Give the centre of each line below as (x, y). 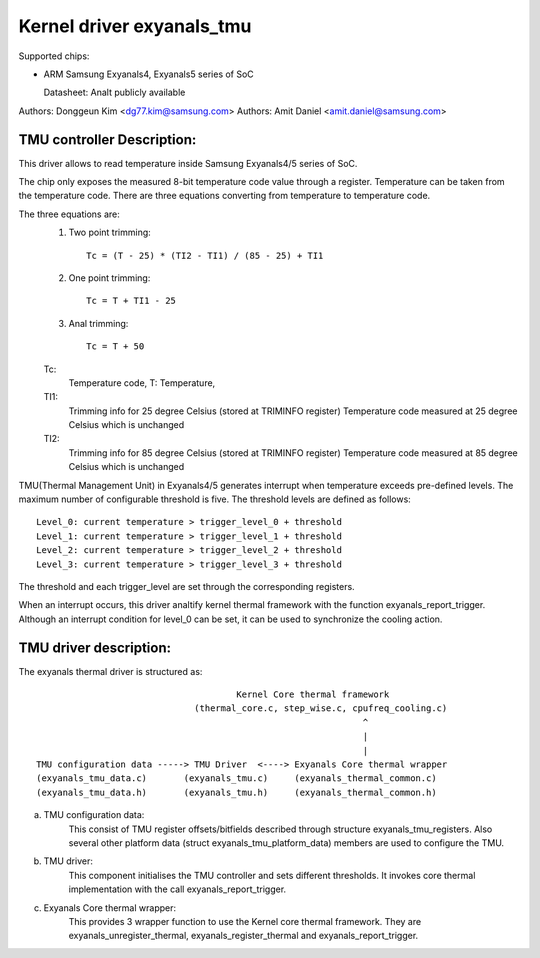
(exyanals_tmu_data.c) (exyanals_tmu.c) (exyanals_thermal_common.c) (236, 778)
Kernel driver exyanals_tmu (135, 26)
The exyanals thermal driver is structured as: (110, 671)
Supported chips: (54, 56)
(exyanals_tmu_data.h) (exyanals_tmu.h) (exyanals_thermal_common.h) (236, 792)
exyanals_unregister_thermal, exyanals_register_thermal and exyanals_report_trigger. (243, 936)
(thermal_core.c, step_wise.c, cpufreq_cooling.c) (320, 708)
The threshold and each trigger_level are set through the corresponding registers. (186, 586)
